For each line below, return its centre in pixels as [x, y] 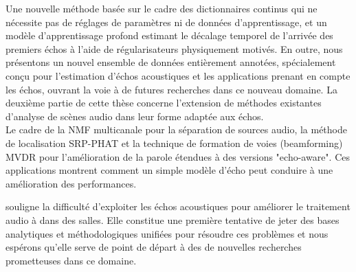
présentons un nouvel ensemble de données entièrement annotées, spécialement [171, 62]
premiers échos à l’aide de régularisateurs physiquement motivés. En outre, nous [174, 48]
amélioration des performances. [71, 183]
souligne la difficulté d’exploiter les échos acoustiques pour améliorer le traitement [178, 206]
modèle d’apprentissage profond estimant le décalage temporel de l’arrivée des [169, 35]
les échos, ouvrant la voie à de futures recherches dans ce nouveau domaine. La [171, 89]
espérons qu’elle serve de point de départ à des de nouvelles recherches [154, 247]
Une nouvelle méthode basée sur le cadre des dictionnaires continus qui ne [162, 8]
